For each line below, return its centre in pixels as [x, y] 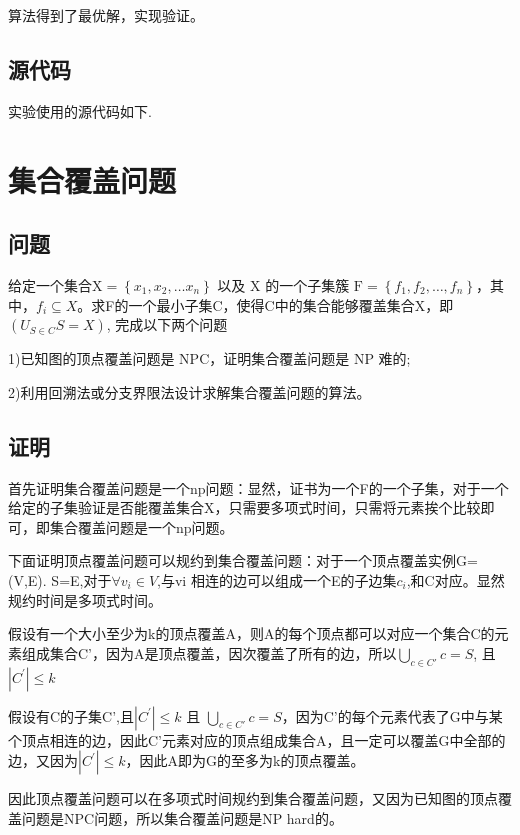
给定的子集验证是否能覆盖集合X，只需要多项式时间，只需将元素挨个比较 [244, 507]
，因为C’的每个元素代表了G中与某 [392, 715]
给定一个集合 [50, 284]
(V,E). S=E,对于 [60, 579]
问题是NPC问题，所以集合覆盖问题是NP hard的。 [182, 817]
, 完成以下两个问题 [167, 324]
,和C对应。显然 [455, 579]
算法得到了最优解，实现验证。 [106, 15]
